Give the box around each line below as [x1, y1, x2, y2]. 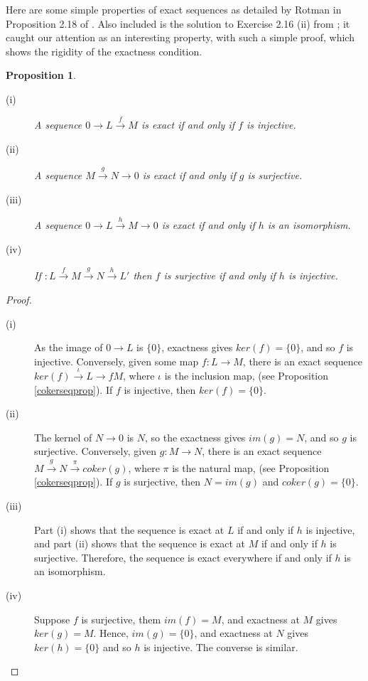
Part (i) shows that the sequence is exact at [34, 522, 224, 537]
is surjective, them [81, 611, 161, 626]
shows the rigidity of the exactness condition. [6, 43, 202, 58]
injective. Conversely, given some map [34, 353, 199, 368]
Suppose [34, 611, 70, 626]
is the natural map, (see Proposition [172, 460, 330, 475]
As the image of [34, 340, 103, 355]
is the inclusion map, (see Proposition [164, 368, 329, 383]
